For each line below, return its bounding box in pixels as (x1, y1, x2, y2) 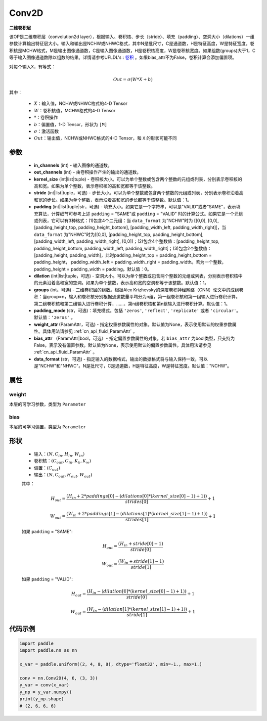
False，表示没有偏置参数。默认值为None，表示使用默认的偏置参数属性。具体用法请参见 (34, 342, 212, 348)
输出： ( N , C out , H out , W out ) (34, 472, 92, 479)
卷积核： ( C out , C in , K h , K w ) (34, 458, 91, 465)
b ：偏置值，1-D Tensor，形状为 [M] (34, 121, 107, 127)
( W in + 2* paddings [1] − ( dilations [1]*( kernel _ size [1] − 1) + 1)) (66, 511, 208, 518)
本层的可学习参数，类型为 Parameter (9, 401, 86, 407)
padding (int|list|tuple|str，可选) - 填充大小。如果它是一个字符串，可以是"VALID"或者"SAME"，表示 (34, 204, 236, 210)
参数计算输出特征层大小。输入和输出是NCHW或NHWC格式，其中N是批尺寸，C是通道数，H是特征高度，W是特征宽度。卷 (9, 41, 255, 46)
